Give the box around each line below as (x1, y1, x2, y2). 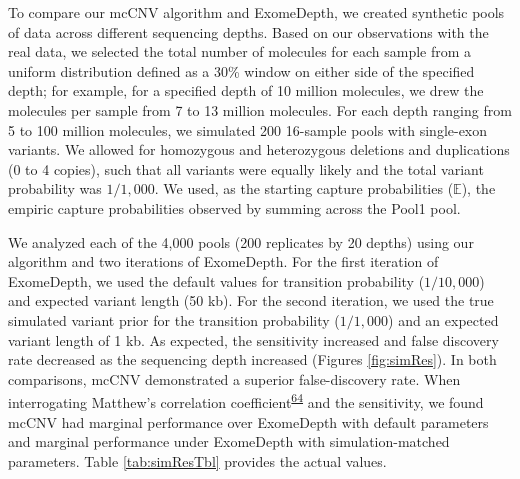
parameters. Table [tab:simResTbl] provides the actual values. (8, 450, 387, 471)
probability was (8, 178, 102, 199)
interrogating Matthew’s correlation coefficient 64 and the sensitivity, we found (8, 389, 484, 412)
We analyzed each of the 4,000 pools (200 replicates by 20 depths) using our (8, 231, 474, 252)
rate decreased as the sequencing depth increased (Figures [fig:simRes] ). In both (8, 349, 497, 370)
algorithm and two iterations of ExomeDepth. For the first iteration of (8, 251, 439, 272)
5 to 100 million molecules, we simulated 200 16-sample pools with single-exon (8, 119, 488, 140)
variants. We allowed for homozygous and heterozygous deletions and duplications (8, 139, 510, 160)
